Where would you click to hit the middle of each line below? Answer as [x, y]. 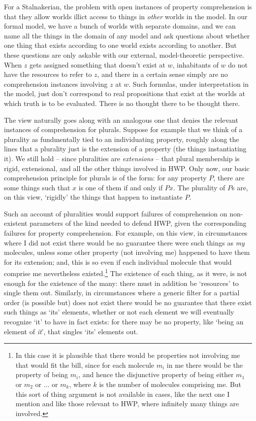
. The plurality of [199, 187]
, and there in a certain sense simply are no [162, 74]
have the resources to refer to [48, 74]
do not [238, 64]
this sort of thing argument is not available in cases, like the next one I [123, 394]
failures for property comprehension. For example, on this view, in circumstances [126, 233]
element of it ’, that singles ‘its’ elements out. [71, 331]
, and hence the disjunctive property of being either [156, 374]
